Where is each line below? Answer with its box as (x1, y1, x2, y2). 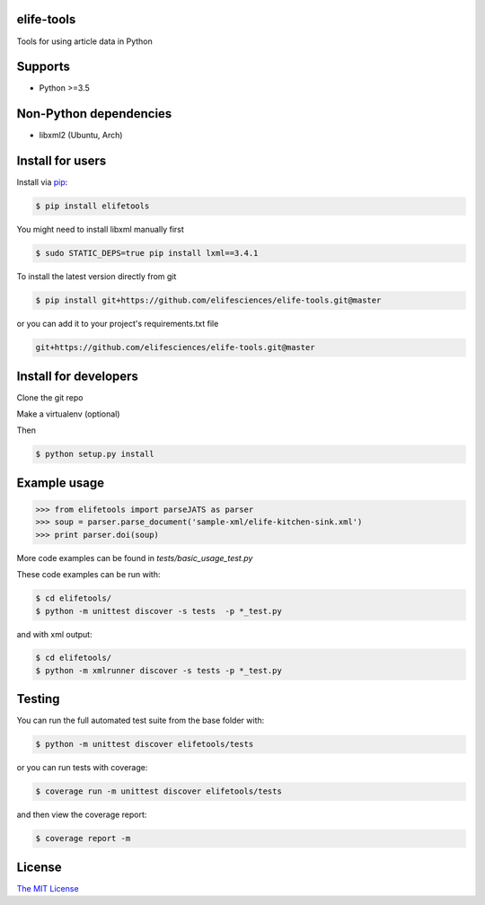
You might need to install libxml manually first (16, 224, 184, 235)
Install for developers (16, 368, 139, 383)
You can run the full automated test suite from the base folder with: (16, 715, 265, 726)
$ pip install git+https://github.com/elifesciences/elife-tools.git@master (35, 295, 382, 305)
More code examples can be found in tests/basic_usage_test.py (16, 552, 253, 563)
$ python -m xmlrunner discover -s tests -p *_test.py (35, 665, 282, 675)
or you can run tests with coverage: (16, 762, 148, 773)
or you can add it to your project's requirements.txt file (16, 319, 219, 329)
